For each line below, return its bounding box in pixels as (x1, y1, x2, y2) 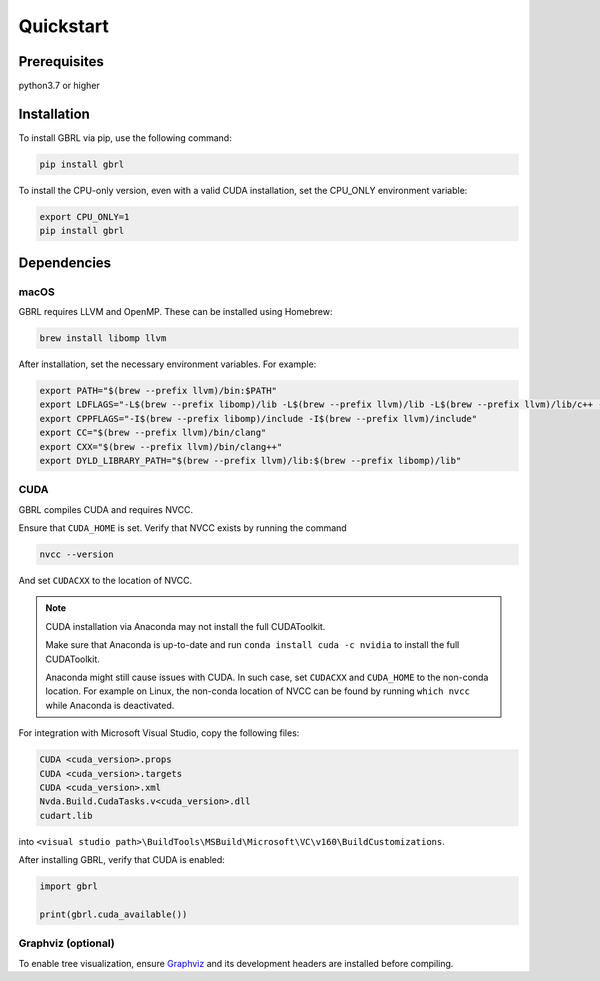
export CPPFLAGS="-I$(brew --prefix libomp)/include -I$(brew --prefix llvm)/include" (39, 413, 478, 424)
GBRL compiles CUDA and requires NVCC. (18, 503, 194, 515)
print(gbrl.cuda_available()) (39, 908, 188, 920)
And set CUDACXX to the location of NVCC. (18, 575, 193, 587)
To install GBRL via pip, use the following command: (18, 131, 232, 144)
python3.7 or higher (18, 80, 100, 92)
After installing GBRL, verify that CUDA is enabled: (18, 854, 225, 866)
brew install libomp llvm (39, 333, 167, 344)
